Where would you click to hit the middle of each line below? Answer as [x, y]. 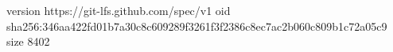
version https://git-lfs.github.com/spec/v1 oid [119, 10]
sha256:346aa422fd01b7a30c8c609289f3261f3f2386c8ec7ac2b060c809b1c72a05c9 [197, 26]
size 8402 [28, 41]
